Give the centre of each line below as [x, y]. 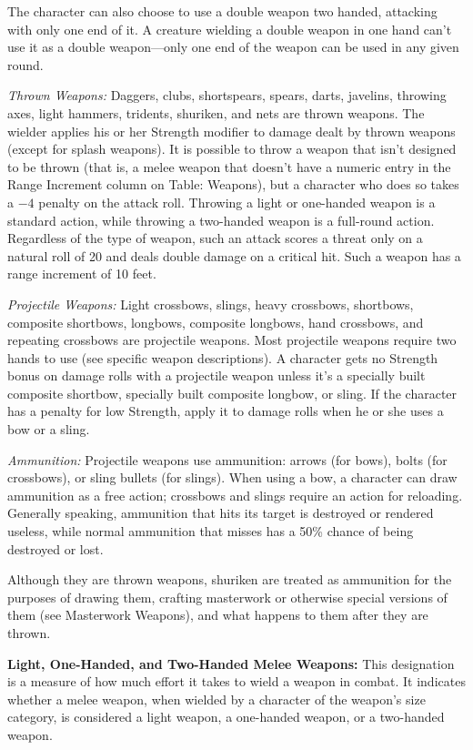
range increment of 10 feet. [82, 274]
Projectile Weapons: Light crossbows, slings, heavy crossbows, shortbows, [211, 304]
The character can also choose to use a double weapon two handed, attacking [222, 11]
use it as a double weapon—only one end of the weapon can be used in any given [233, 47]
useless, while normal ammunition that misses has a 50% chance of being [211, 531]
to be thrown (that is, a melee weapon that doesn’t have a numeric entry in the [229, 166]
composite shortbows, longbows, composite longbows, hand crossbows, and [216, 322]
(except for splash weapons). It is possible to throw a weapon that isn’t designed [232, 149]
